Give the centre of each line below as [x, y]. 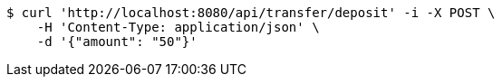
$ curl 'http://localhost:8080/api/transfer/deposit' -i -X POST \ [251, 13]
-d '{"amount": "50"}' [117, 42]
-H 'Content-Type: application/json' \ [178, 27]
